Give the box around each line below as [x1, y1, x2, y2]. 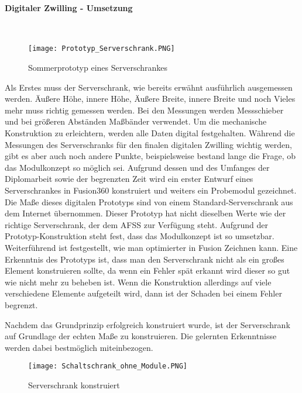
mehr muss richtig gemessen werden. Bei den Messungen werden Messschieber [5, 104, 284, 116]
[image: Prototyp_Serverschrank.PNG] [28, 44, 175, 53]
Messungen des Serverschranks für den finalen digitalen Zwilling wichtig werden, [5, 138, 292, 150]
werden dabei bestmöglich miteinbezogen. [5, 341, 153, 353]
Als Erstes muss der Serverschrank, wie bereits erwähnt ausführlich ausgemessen [5, 81, 293, 93]
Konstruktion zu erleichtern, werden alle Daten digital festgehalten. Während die [5, 127, 295, 139]
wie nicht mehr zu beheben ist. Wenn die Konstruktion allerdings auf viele [5, 275, 272, 288]
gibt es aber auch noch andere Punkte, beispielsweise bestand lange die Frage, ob [5, 150, 296, 162]
